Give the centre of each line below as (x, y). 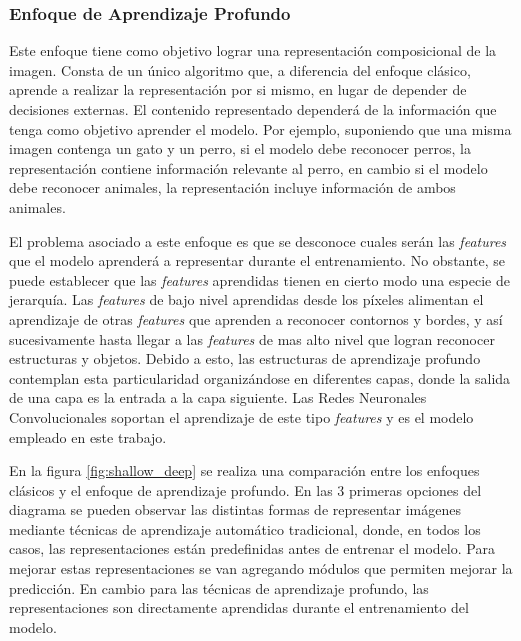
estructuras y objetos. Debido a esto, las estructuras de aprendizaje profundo (245, 358)
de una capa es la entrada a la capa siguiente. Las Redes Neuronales (218, 397)
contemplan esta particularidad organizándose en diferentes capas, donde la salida (260, 377)
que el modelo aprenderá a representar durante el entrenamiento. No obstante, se (257, 260)
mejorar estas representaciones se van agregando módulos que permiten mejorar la (261, 568)
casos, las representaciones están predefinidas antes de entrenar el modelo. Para (252, 548)
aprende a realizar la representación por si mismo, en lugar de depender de (238, 89)
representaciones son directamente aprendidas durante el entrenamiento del (239, 607)
